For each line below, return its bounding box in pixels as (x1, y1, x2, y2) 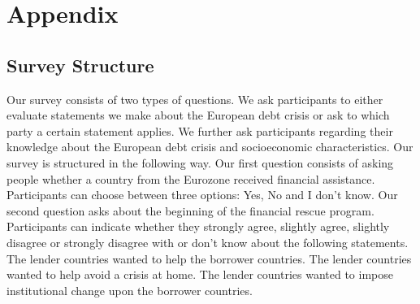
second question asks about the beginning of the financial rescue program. (6, 202, 375, 219)
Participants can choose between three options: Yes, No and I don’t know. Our (6, 186, 398, 203)
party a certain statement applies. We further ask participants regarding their (6, 122, 393, 139)
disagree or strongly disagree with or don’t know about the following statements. (6, 233, 409, 250)
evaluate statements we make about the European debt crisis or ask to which (6, 106, 390, 124)
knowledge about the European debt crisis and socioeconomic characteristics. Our (6, 138, 414, 155)
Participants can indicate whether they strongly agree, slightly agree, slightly (6, 218, 390, 235)
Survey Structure (6, 52, 154, 77)
